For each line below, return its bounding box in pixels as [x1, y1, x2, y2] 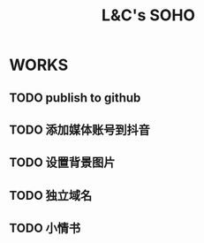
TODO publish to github [9, 90, 141, 105]
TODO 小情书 [9, 221, 81, 236]
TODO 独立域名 [9, 187, 93, 203]
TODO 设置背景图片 [9, 156, 116, 171]
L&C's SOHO [101, 5, 196, 26]
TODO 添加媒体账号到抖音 [9, 122, 150, 137]
